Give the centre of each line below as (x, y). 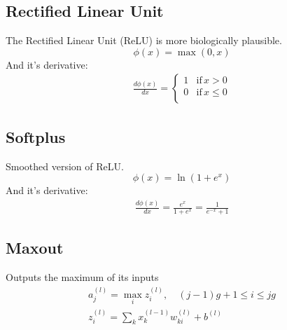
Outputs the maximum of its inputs (82, 277)
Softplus (36, 136)
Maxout (35, 248)
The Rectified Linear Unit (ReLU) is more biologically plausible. (144, 40)
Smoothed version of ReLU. (65, 166)
